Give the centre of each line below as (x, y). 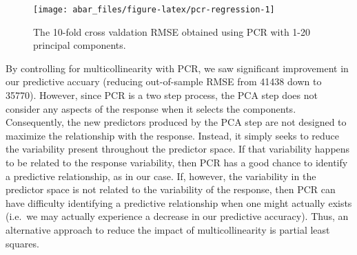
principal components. (80, 45)
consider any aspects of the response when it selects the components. (151, 108)
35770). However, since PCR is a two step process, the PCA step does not (162, 95)
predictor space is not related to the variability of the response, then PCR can (171, 189)
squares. (22, 243)
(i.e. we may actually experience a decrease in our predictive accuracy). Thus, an (177, 216)
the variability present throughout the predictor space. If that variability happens (178, 149)
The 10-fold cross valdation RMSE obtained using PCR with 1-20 (172, 31)
